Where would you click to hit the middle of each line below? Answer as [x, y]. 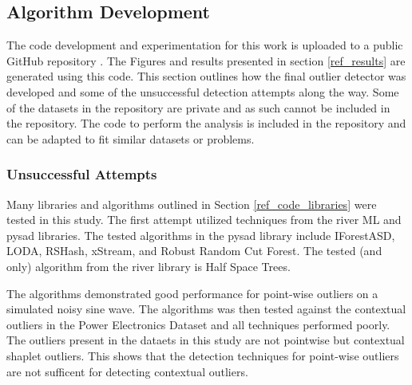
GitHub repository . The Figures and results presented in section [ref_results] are [206, 60]
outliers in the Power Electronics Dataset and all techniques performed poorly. [198, 324]
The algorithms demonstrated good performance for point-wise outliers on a [192, 293]
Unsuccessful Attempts [82, 174]
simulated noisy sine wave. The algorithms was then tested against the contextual [206, 309]
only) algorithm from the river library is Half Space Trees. [149, 266]
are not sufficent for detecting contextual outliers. [127, 371]
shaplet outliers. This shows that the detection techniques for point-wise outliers [203, 355]
